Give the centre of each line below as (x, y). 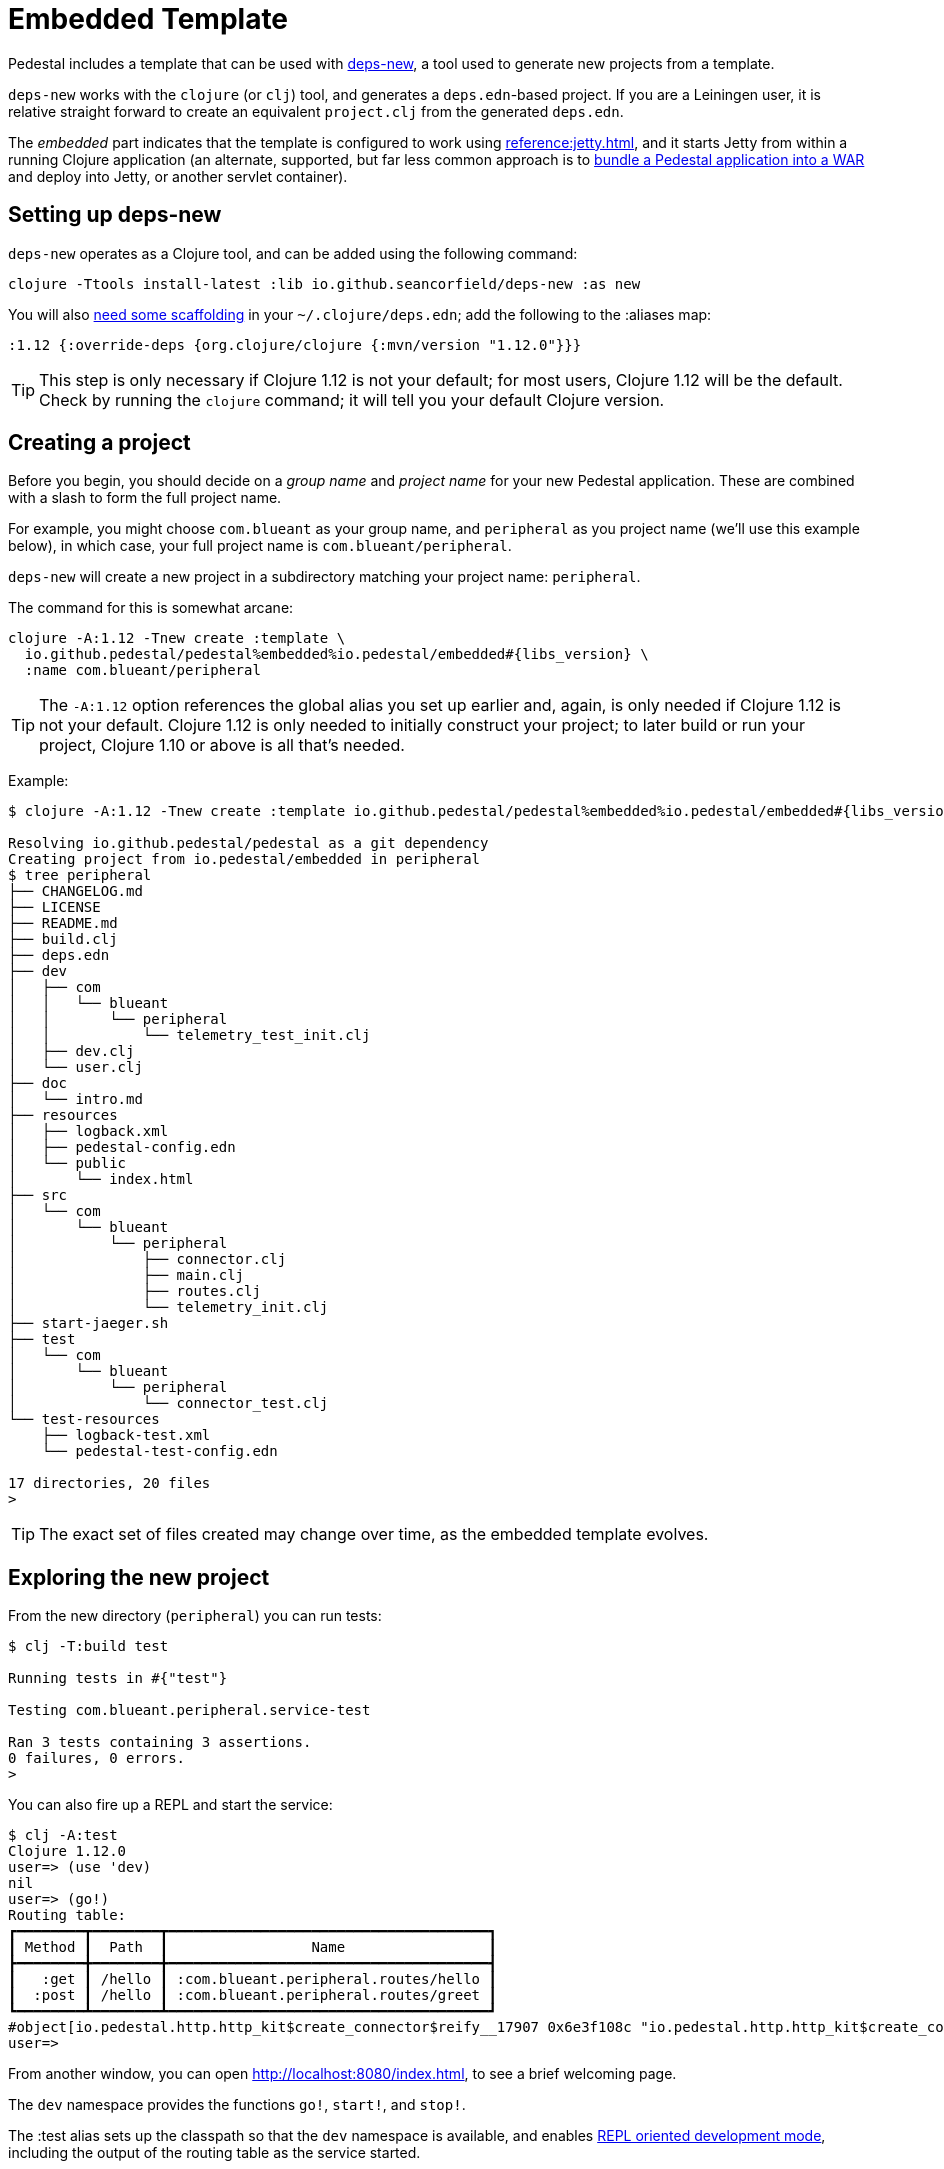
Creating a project (99, 443)
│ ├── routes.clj (134, 1291)
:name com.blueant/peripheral (142, 670)
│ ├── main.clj (126, 1275)
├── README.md (63, 923)
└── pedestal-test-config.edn (159, 1451)
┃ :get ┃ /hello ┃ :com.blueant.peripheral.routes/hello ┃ (252, 1979)
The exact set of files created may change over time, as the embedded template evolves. (374, 1534)
